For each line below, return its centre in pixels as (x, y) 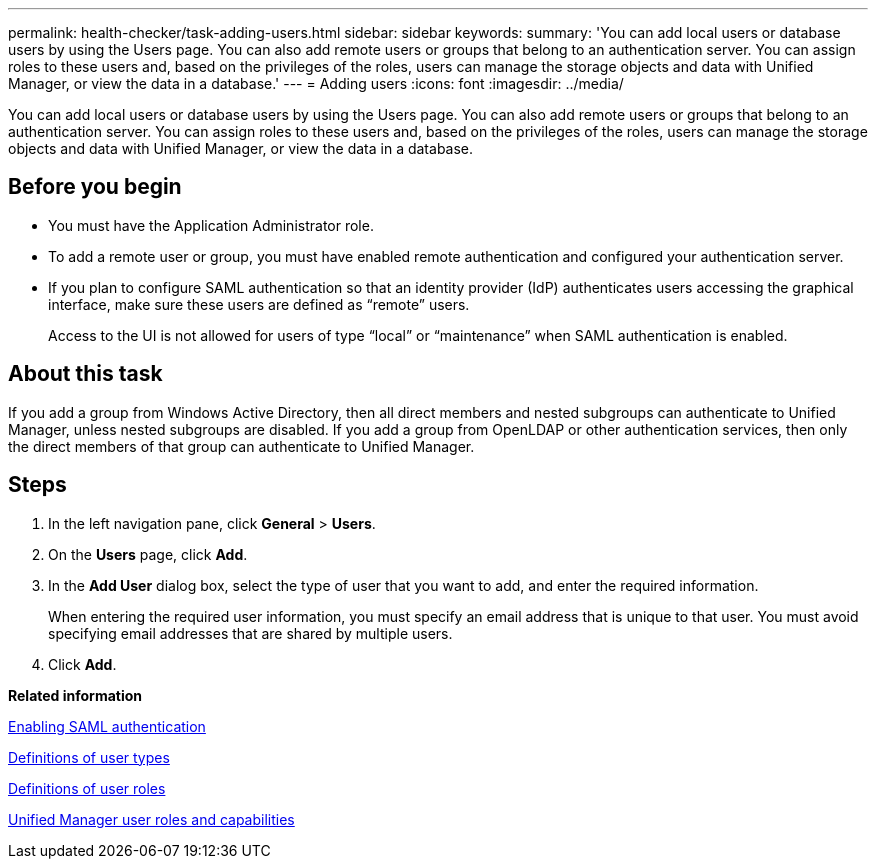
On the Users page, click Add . (148, 554)
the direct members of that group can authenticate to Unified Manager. (241, 446)
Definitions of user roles (87, 788)
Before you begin (95, 187)
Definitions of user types (89, 757)
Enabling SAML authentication (107, 726)
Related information (75, 695)
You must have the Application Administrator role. (211, 225)
